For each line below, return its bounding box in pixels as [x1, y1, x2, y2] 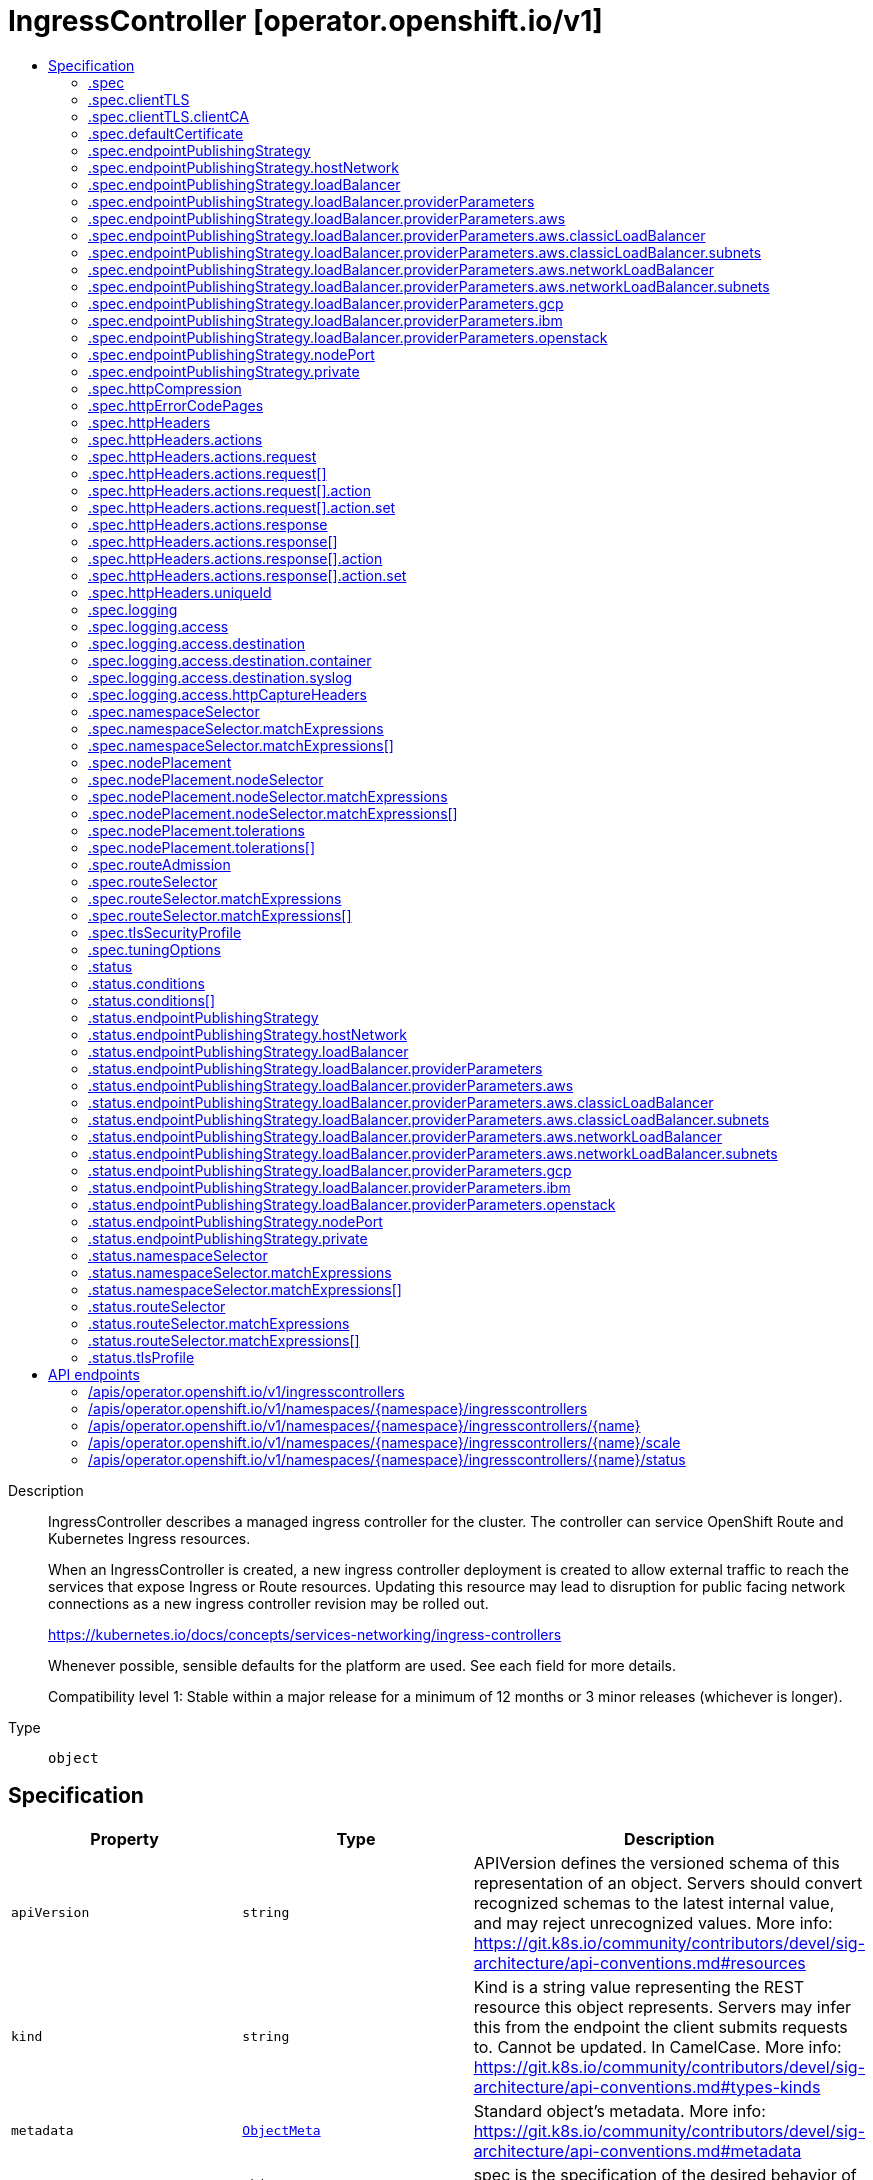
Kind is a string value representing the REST [473, 1976, 805, 1997]
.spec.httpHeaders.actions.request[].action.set [88, 498, 396, 516]
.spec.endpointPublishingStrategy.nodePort [88, 345, 375, 363]
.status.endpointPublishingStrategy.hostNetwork [88, 1025, 407, 1043]
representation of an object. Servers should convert [473, 1872, 863, 1893]
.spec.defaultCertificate [88, 124, 244, 142]
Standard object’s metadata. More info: [473, 2100, 766, 2121]
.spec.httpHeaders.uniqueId [88, 583, 272, 601]
